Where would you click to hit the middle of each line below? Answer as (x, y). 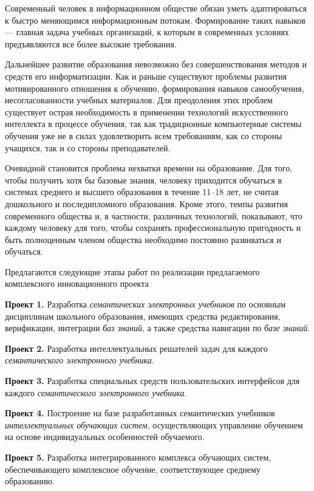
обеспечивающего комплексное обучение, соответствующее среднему (133, 469)
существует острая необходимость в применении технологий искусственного (147, 112)
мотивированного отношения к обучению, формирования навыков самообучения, (155, 88)
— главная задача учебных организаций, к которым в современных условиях (147, 32)
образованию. (30, 481)
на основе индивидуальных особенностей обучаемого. (105, 437)
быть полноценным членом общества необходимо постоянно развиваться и (143, 239)
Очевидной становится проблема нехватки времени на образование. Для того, (149, 168)
